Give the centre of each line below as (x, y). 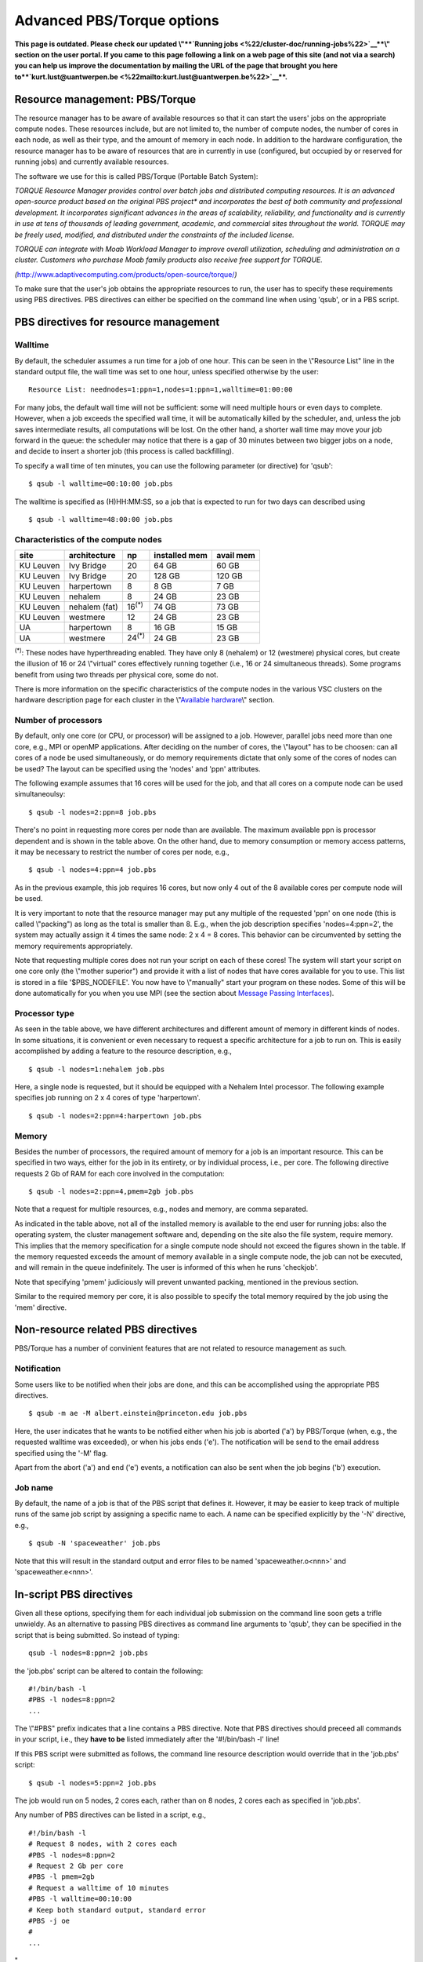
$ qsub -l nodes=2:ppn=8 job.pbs (92, 812)
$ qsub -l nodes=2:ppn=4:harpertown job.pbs (116, 1116)
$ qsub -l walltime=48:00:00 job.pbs (101, 519)
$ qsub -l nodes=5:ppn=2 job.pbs (92, 1783)
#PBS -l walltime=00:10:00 (80, 1899)
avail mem (236, 556)
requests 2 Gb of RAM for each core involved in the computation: (119, 1173)
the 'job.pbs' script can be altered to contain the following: (109, 1671)
